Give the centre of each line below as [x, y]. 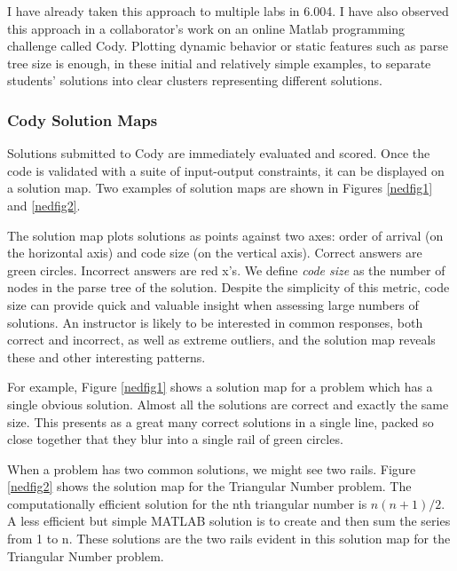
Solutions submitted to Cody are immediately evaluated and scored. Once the [219, 153]
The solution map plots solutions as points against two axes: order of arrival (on [225, 235]
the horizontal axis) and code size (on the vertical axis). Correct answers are [215, 253]
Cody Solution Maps [83, 119]
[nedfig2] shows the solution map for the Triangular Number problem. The [209, 486]
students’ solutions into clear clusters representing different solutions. [195, 80]
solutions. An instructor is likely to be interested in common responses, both [215, 322]
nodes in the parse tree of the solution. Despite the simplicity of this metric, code [228, 287]
